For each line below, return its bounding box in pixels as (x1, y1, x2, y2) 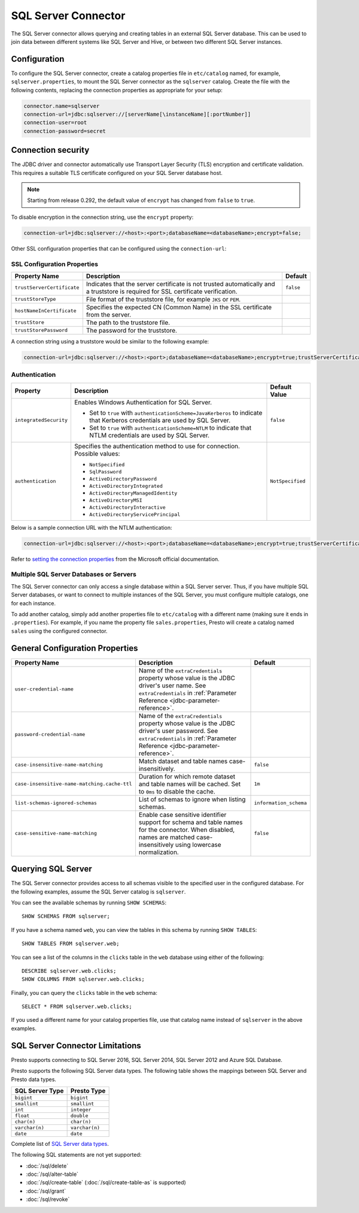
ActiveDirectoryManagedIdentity (89, 490, 178, 496)
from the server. (86, 310, 132, 319)
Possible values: (74, 449, 120, 458)
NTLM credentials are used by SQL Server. (89, 431, 209, 439)
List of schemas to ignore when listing (138, 795, 246, 803)
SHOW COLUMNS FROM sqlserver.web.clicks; (22, 976, 145, 983)
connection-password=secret (23, 128, 106, 134)
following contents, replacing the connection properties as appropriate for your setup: (11, 86, 223, 93)
